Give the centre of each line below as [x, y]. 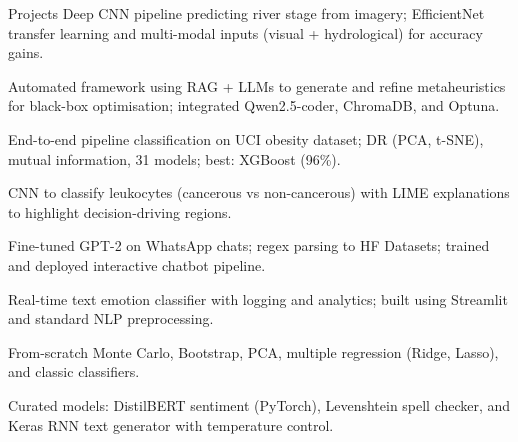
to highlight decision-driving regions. [120, 211]
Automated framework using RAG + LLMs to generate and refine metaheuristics [257, 85]
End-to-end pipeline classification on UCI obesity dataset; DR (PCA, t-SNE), [246, 138]
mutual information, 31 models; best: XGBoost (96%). [174, 158]
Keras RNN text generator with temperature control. [171, 424]
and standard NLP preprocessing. [111, 318]
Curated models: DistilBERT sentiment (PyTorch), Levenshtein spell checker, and [259, 404]
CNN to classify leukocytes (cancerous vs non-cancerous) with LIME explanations [259, 192]
